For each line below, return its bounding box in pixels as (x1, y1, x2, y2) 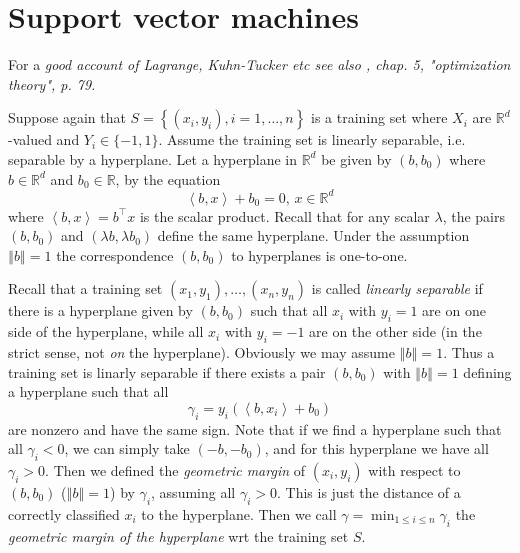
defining (463, 361, 512, 382)
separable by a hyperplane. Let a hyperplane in (8, 148, 297, 169)
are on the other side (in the (309, 321, 482, 342)
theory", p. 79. (8, 73, 96, 94)
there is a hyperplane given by (8, 300, 193, 321)
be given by (321, 148, 392, 169)
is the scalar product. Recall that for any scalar (139, 205, 430, 226)
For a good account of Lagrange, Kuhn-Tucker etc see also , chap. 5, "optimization (8, 54, 511, 75)
